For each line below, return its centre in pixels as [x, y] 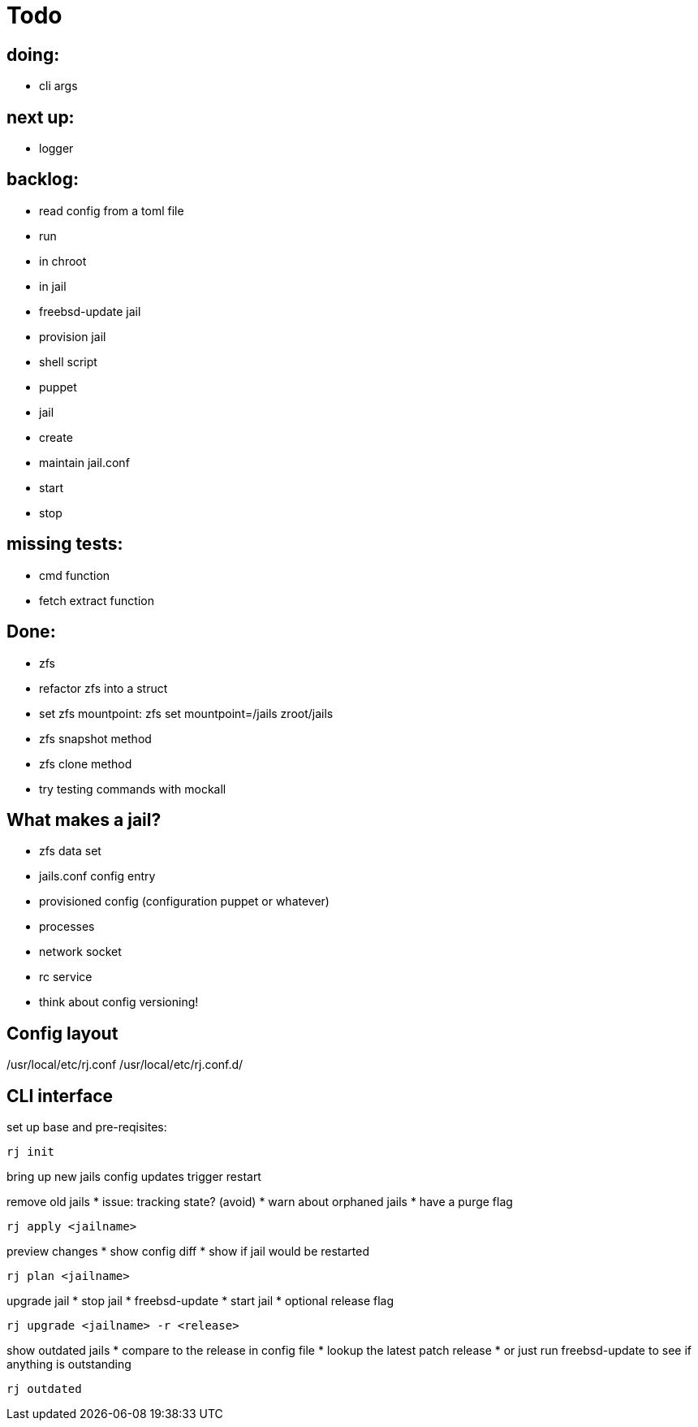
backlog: [43, 179]
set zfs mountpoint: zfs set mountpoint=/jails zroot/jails [186, 713]
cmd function [75, 575]
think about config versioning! [119, 1002]
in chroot [63, 261]
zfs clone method [86, 763]
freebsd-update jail [90, 311]
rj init [31, 1152]
